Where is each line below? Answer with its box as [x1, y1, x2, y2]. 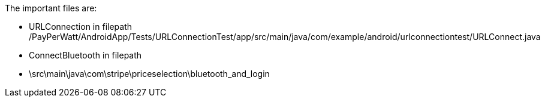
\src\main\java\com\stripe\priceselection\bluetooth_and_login [29, 69, 270, 79]
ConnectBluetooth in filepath [29, 50, 142, 60]
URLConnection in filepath [29, 21, 132, 32]
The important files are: [5, 3, 97, 13]
